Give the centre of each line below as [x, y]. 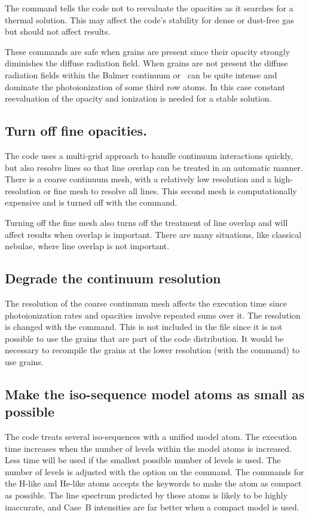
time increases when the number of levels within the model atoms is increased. [149, 448]
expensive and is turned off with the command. [91, 202]
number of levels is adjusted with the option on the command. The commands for [154, 471]
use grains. [24, 361]
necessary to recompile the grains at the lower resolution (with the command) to [152, 350]
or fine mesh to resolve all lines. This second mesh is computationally [170, 190]
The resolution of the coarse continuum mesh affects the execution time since [146, 303]
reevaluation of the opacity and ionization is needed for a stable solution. [138, 98]
